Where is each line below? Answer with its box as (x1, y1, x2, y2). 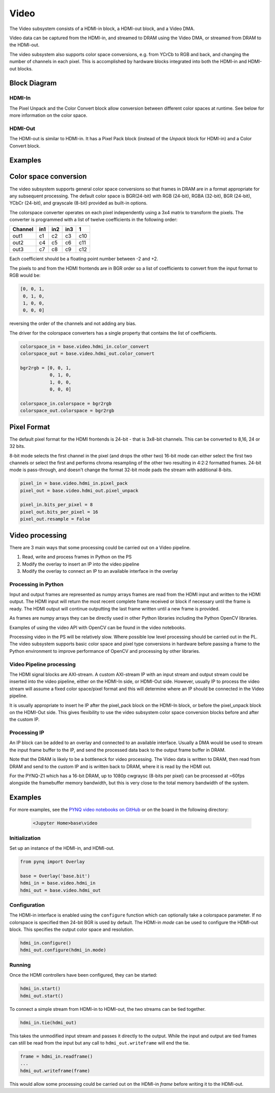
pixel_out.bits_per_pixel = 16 (20, 509, 99, 515)
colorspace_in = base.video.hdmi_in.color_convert (20, 343, 150, 349)
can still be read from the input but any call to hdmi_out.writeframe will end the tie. (9, 1039, 190, 1046)
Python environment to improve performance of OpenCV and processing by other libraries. (9, 648, 201, 654)
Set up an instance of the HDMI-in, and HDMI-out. (9, 845, 115, 851)
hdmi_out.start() (20, 993, 64, 999)
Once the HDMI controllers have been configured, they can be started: (9, 972, 157, 978)
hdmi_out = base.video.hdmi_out (20, 887, 101, 893)
